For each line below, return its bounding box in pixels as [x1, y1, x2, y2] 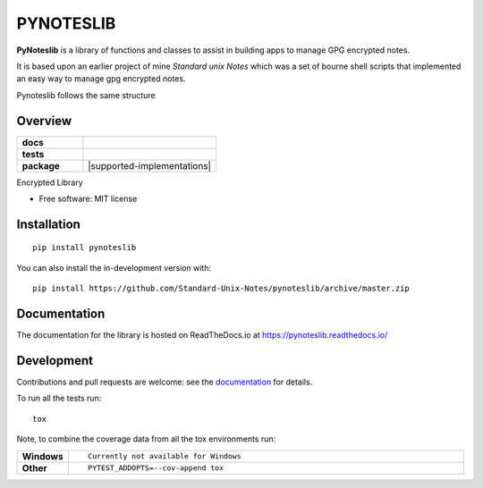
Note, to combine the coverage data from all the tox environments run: [16, 433, 276, 444]
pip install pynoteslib [32, 242, 137, 253]
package [21, 159, 60, 172]
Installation [16, 216, 80, 231]
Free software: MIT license [38, 193, 138, 205]
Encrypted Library [16, 177, 84, 188]
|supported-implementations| [88, 159, 212, 172]
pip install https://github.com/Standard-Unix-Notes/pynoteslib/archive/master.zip [32, 283, 411, 294]
